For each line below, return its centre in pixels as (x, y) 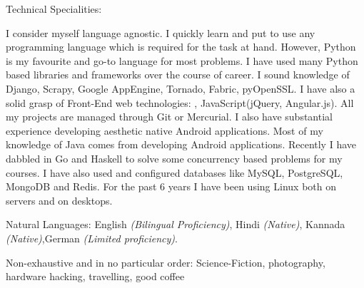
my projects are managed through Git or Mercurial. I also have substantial (169, 117)
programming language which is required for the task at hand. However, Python (181, 47)
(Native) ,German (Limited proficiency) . (92, 238)
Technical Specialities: (54, 9)
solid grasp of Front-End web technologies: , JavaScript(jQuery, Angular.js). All (180, 102)
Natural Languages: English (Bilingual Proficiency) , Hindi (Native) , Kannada (176, 224)
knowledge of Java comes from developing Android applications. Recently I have (181, 144)
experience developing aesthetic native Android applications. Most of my (165, 130)
